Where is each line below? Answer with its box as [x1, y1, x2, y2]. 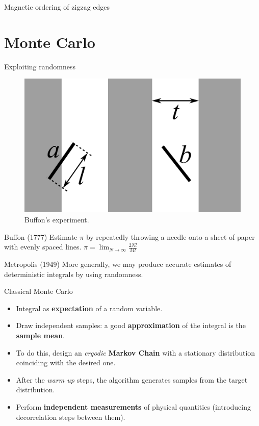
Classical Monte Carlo [4, 286, 73, 296]
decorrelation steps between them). [16, 411, 125, 422]
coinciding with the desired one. [16, 357, 116, 368]
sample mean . [16, 330, 65, 340]
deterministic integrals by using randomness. [4, 268, 143, 279]
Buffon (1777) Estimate [4, 231, 77, 242]
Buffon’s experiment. [24, 214, 89, 224]
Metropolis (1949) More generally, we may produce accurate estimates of [4, 259, 231, 269]
